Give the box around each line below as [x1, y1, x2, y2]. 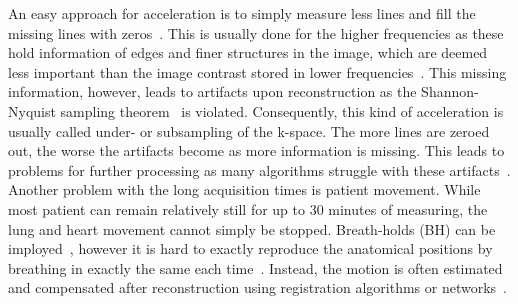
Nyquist [8, 100, 56, 121]
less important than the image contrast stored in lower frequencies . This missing [8, 61, 507, 82]
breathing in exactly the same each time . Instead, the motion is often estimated [8, 257, 503, 278]
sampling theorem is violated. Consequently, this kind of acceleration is [60, 100, 504, 121]
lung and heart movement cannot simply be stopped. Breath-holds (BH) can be [8, 218, 496, 239]
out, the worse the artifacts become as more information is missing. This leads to [8, 140, 505, 161]
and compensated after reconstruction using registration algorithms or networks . [8, 277, 507, 298]
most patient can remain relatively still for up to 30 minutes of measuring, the [8, 198, 488, 219]
